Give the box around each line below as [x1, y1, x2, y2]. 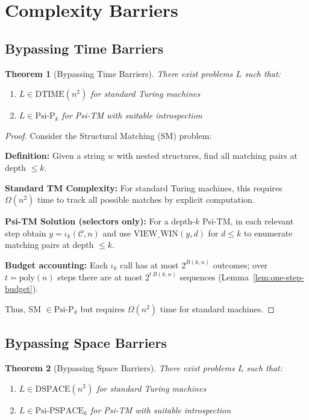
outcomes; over [213, 258, 268, 271]
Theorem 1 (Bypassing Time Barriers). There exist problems [5, 67, 233, 79]
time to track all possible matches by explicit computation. [37, 193, 255, 206]
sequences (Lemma [179, 270, 249, 283]
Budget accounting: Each [5, 258, 108, 271]
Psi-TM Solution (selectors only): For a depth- [5, 215, 196, 227]
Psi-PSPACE [35, 406, 84, 415]
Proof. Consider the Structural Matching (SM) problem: [5, 129, 212, 141]
